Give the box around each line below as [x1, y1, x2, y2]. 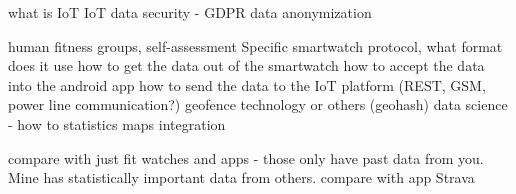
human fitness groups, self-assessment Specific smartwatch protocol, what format [8, 35, 503, 56]
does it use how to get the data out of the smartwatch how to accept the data [8, 55, 485, 76]
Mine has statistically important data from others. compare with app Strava [8, 167, 475, 188]
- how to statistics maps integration [8, 113, 226, 134]
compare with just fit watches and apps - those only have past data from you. [8, 147, 484, 168]
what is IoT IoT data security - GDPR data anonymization [8, 2, 372, 22]
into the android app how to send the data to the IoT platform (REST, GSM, [8, 74, 486, 95]
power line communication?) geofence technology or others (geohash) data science [8, 94, 508, 115]
